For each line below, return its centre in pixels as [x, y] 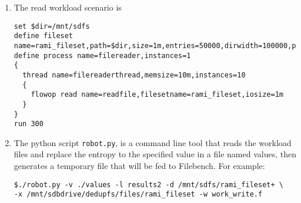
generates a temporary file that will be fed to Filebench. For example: [139, 166]
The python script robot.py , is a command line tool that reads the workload [153, 142]
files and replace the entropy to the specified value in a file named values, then [155, 154]
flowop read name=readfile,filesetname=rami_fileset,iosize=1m [157, 95]
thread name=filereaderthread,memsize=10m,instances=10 [134, 75]
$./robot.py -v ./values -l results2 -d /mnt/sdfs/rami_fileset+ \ [148, 185]
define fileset [44, 36]
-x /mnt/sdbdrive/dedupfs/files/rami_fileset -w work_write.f [138, 194]
